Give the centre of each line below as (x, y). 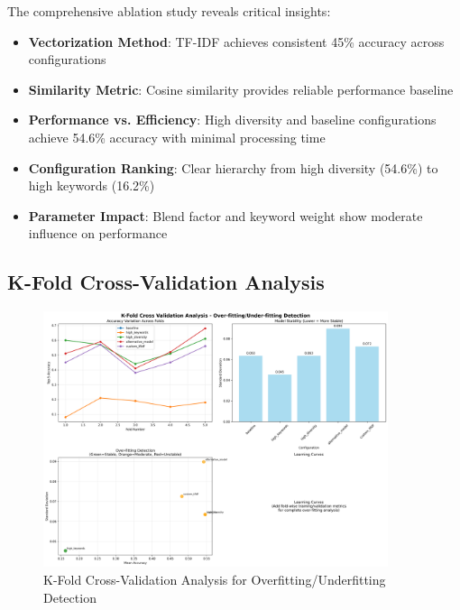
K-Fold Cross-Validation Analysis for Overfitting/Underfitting (215, 579)
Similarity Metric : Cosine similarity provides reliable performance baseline (241, 89)
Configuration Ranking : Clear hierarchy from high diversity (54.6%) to (233, 167)
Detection (70, 597)
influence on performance (98, 233)
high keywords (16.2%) (92, 185)
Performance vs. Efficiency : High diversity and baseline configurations (232, 120)
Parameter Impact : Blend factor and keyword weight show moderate (225, 215)
